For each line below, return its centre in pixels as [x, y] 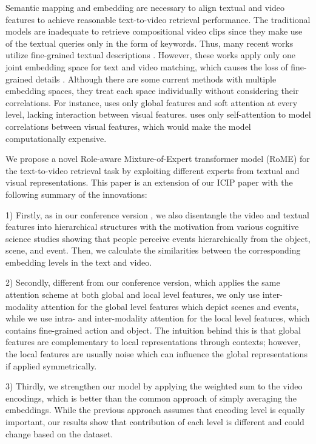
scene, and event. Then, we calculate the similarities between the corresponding [153, 250]
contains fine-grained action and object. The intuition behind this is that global [153, 330]
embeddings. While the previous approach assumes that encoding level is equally [155, 410]
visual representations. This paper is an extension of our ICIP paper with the [149, 182]
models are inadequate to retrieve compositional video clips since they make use [154, 31]
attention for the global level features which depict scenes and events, [170, 306]
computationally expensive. [56, 138]
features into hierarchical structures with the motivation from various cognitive [152, 227]
